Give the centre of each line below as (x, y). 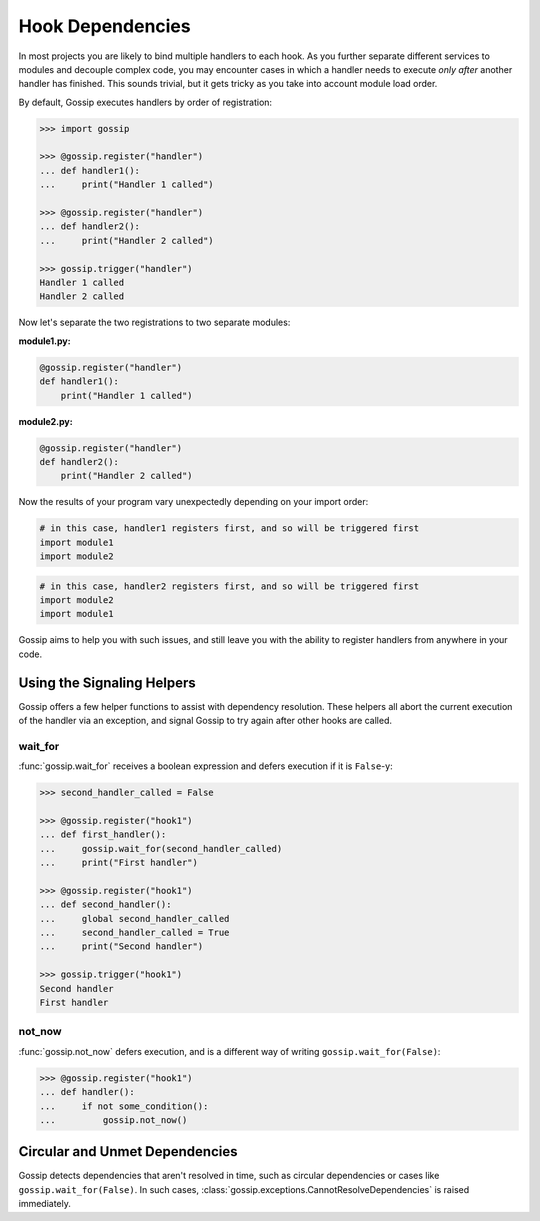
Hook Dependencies (104, 26)
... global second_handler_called (134, 918)
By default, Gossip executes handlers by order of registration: (145, 102)
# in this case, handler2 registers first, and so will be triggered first (229, 586)
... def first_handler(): (103, 834)
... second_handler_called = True (134, 933)
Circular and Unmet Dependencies (128, 1151)
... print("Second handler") (121, 946)
